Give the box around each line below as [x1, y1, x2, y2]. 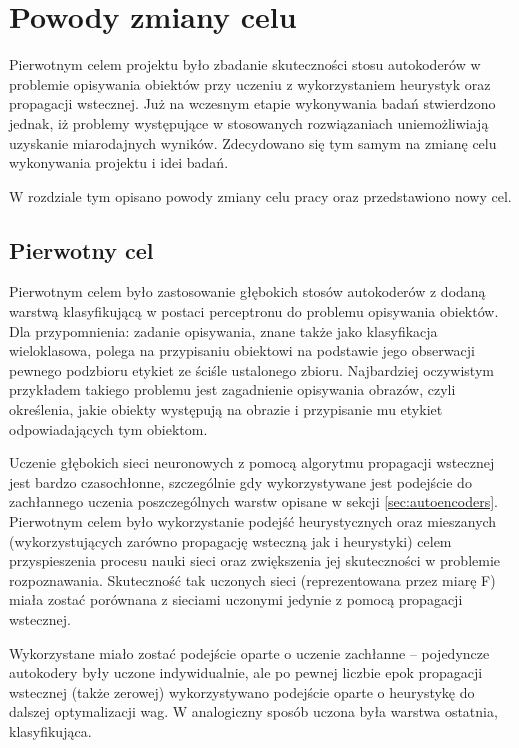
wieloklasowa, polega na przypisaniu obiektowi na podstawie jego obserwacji [9, 340, 475, 361]
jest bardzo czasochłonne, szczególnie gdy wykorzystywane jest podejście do [9, 471, 472, 492]
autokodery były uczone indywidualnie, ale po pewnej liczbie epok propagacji [9, 662, 483, 683]
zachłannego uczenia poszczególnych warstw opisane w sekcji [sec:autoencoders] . [9, 491, 498, 512]
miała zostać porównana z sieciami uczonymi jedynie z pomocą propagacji [9, 589, 463, 610]
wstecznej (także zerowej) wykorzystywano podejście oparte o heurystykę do [9, 681, 475, 702]
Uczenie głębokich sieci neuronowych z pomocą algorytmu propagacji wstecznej [9, 452, 495, 473]
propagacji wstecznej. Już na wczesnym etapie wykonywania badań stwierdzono [9, 93, 496, 114]
